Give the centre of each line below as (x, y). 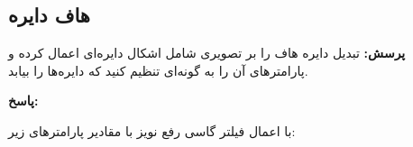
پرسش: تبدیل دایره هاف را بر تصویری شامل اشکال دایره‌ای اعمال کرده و (207, 53)
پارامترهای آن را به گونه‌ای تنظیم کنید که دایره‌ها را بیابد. (158, 70)
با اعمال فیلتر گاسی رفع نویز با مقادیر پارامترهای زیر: (152, 130)
